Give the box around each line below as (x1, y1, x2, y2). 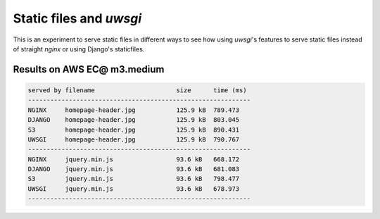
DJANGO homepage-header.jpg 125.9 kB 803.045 (27, 116, 240, 124)
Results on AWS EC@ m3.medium (13, 63, 165, 75)
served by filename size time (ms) (27, 86, 247, 94)
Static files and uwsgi (13, 11, 142, 26)
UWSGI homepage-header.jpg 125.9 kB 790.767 (27, 135, 240, 144)
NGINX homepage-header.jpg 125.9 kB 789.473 (27, 106, 240, 114)
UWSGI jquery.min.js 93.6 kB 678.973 (27, 184, 240, 193)
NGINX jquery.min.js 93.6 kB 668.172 (27, 155, 240, 163)
